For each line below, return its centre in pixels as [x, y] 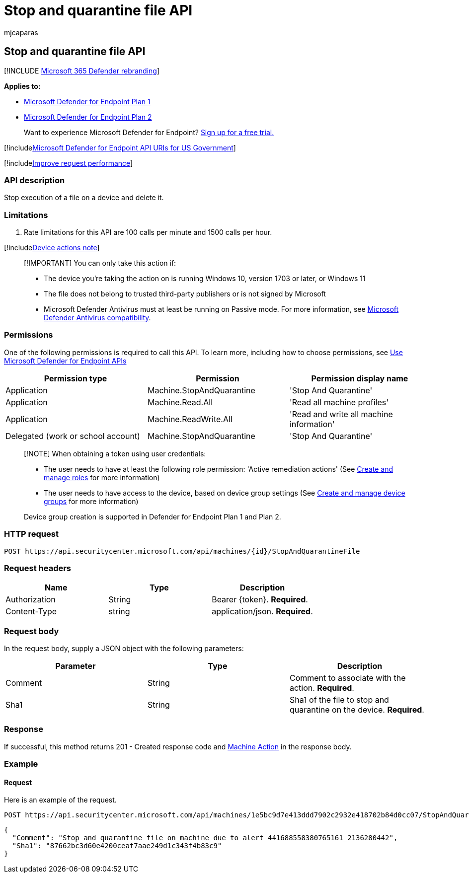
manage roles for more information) [102, 477]
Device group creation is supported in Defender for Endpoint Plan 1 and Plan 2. [153, 516]
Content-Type [31, 612]
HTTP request [31, 534]
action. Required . [322, 688]
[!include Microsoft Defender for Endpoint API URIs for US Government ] [120, 147]
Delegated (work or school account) [73, 436]
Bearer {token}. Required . [260, 600]
